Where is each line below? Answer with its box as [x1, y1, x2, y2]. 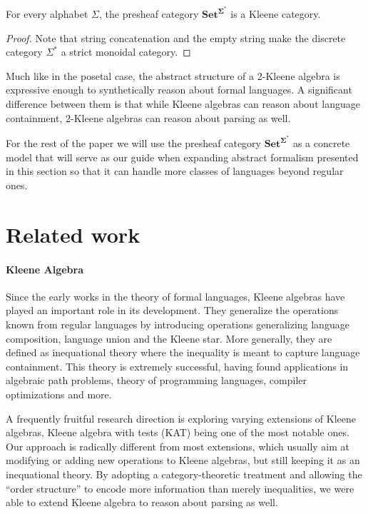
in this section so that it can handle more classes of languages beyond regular [6, 163, 344, 178]
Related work [6, 219, 140, 248]
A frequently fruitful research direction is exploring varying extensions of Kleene [6, 410, 357, 425]
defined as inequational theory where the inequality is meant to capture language [6, 345, 360, 360]
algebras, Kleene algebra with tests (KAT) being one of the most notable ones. [6, 425, 349, 440]
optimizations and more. [6, 386, 112, 401]
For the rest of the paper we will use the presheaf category [6, 136, 261, 151]
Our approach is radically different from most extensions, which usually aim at [6, 438, 350, 453]
